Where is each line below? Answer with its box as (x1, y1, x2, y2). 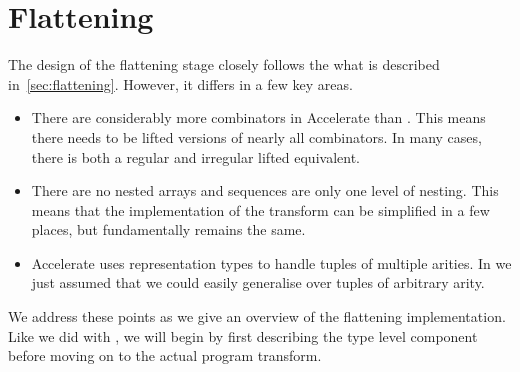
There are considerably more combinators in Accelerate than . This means (31, 107, 486, 128)
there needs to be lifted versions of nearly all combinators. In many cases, (31, 126, 482, 147)
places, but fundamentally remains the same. (31, 219, 306, 240)
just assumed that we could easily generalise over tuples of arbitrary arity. (31, 272, 485, 293)
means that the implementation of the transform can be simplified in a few (31, 199, 490, 220)
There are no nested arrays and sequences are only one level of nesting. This (31, 180, 499, 201)
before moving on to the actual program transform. (8, 345, 322, 366)
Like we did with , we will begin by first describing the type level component (8, 325, 478, 346)
